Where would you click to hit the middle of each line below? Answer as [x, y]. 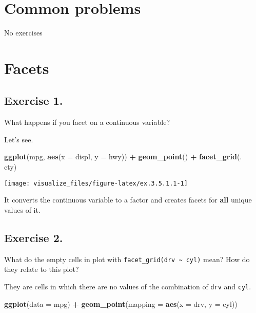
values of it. [22, 209]
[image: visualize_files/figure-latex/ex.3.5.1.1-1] [96, 183]
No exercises [23, 33]
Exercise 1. [34, 100]
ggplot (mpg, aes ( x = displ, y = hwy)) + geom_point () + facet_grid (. [123, 156]
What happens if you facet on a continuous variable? [87, 122]
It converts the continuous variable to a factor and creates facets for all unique [128, 200]
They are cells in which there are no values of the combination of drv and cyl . [128, 286]
